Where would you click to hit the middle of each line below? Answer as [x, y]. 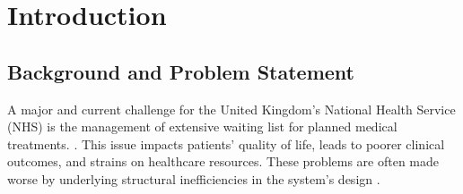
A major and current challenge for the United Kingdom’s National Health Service [231, 109]
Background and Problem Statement [181, 71]
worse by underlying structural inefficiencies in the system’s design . [194, 178]
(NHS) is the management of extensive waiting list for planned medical [202, 127]
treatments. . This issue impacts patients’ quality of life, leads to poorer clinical [226, 143]
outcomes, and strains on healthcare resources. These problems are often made [223, 161]
